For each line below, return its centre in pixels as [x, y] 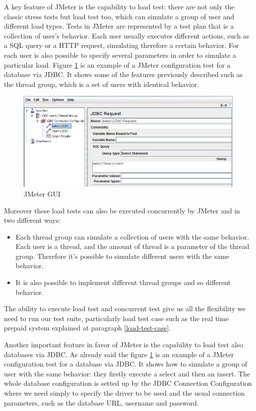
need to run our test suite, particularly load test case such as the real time [116, 318]
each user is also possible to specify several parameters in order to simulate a [120, 55]
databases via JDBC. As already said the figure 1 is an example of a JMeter [119, 354]
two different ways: [32, 220]
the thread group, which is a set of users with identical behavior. [102, 84]
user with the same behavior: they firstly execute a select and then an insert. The [127, 373]
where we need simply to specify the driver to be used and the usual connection [125, 393]
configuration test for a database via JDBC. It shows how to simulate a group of [126, 364]
